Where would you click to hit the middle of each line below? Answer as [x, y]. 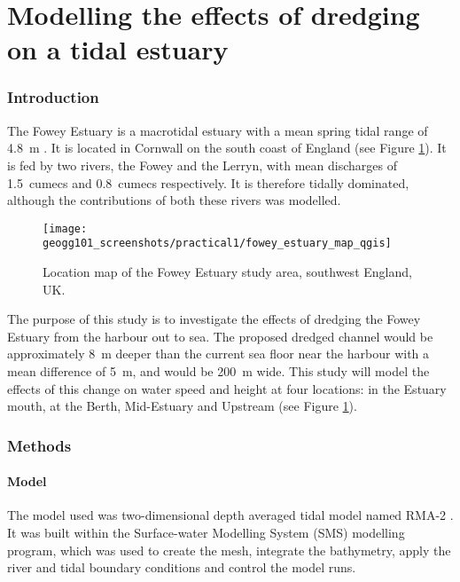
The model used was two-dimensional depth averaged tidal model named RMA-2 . [230, 515]
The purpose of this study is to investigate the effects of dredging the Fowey [214, 319]
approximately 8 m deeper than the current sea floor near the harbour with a [218, 354]
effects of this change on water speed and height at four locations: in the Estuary [227, 388]
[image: [65, 228]
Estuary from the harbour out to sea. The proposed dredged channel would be [220, 336]
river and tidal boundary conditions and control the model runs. [182, 567]
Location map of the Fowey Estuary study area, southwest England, [227, 272]
